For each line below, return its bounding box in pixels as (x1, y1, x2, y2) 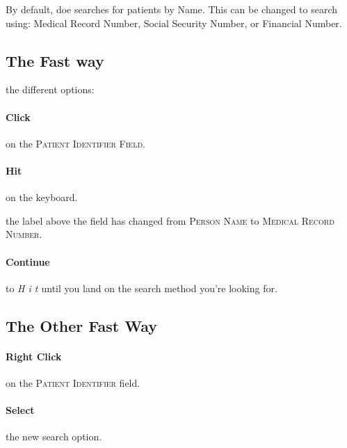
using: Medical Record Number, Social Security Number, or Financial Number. (6, 15, 342, 30)
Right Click (6, 349, 62, 363)
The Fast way (6, 49, 104, 71)
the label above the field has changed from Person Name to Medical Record (6, 213, 334, 227)
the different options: (6, 82, 95, 97)
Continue (6, 254, 50, 269)
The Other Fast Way (6, 314, 158, 336)
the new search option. (6, 429, 102, 444)
